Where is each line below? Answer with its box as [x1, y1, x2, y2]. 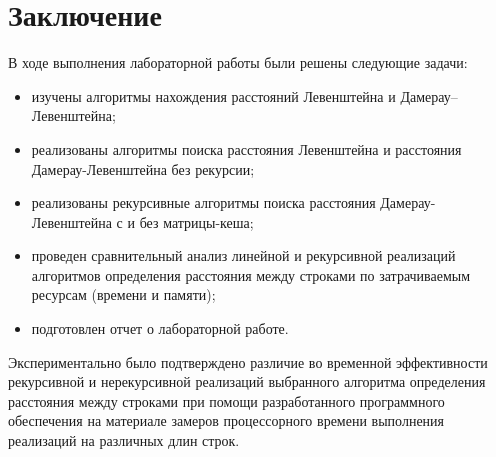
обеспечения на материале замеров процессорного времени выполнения [8, 410, 445, 431]
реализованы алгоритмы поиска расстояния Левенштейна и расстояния [31, 138, 462, 159]
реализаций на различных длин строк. [8, 430, 240, 451]
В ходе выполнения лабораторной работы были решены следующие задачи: [8, 52, 468, 73]
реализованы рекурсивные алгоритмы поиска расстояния [31, 192, 376, 213]
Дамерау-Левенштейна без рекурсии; [31, 158, 255, 179]
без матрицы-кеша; [139, 211, 254, 232]
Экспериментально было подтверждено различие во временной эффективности [8, 351, 488, 372]
